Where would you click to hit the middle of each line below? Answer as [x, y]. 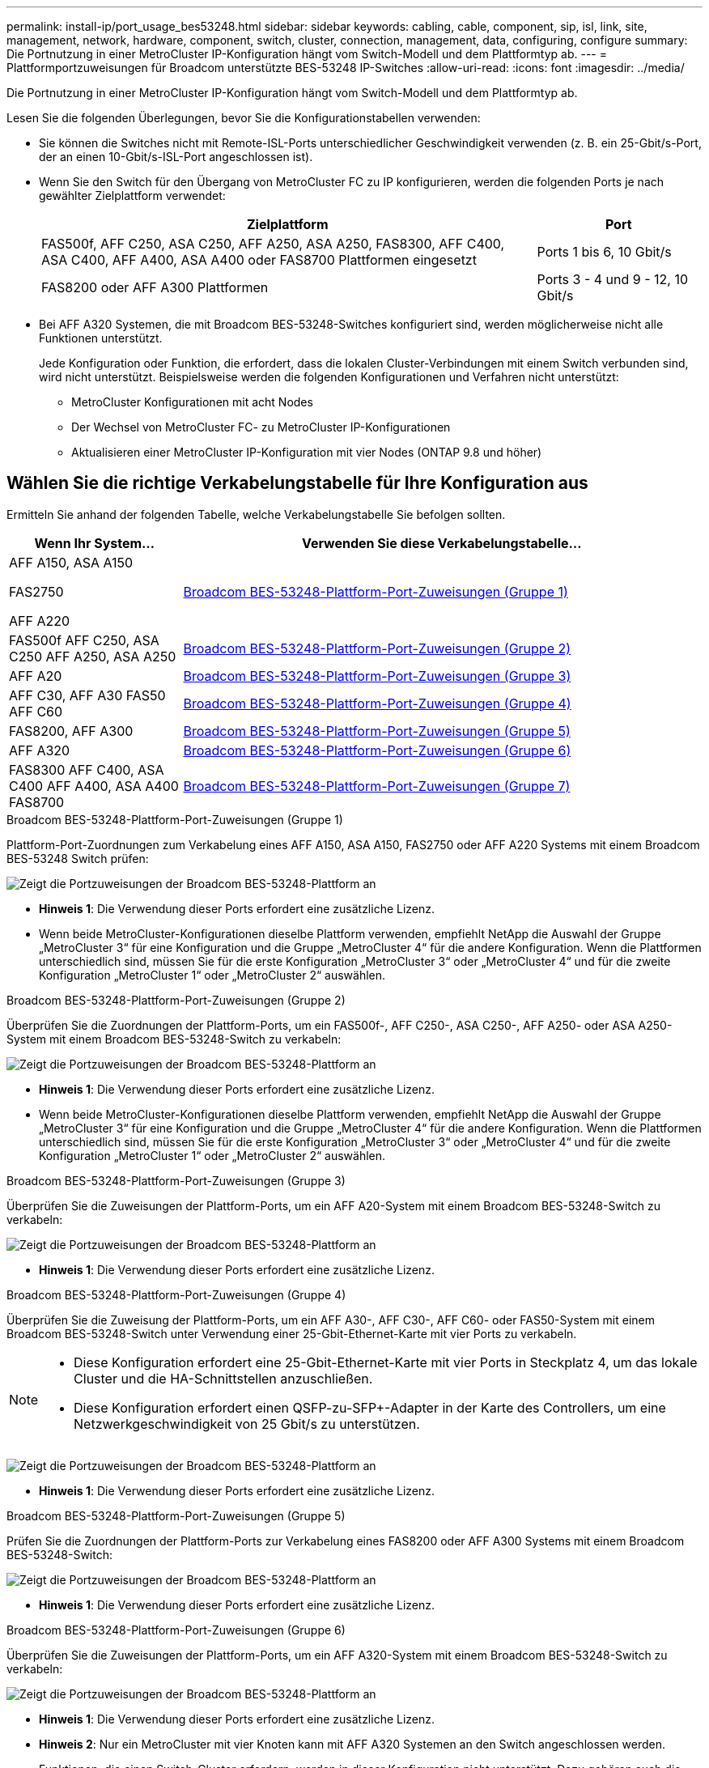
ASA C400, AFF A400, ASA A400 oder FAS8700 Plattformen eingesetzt [259, 260]
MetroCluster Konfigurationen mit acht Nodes [192, 402]
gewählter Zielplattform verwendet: [132, 195]
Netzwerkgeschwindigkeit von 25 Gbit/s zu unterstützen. [247, 1424]
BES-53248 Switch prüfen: [78, 858]
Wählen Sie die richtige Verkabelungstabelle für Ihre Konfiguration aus [297, 483]
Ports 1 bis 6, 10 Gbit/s [604, 252]
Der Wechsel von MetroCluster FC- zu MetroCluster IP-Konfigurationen [261, 427]
